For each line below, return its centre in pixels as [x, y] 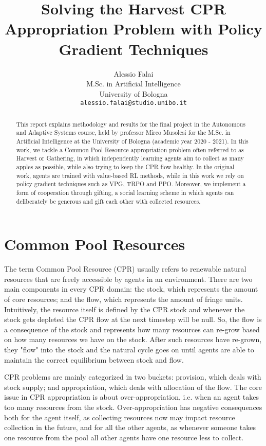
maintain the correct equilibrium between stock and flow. [94, 359]
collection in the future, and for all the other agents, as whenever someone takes [130, 427]
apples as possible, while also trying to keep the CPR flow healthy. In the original [125, 167]
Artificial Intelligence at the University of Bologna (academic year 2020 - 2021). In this [132, 141]
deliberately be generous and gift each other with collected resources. [108, 201]
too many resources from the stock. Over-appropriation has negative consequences [133, 407]
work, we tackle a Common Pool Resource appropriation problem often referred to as [130, 149]
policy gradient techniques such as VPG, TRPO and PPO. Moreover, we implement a [131, 184]
